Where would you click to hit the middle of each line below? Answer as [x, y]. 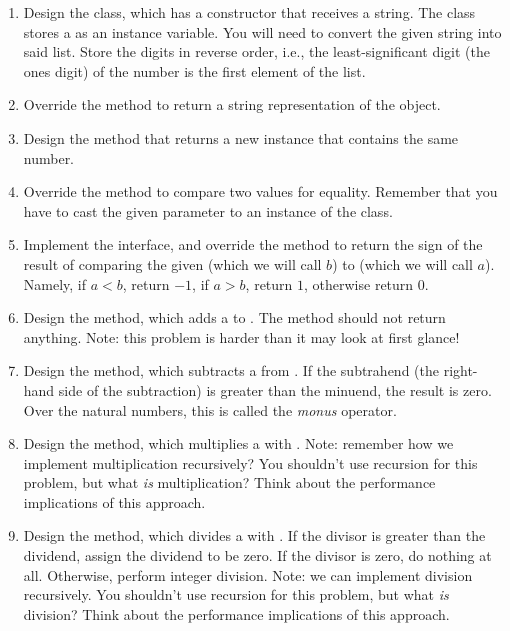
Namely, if [55, 283]
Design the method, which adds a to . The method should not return [234, 317]
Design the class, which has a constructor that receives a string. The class [249, 12]
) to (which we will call [402, 263]
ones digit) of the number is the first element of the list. [194, 70]
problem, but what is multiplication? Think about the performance [229, 482]
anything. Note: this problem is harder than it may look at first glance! [241, 336]
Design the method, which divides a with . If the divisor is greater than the [254, 535]
